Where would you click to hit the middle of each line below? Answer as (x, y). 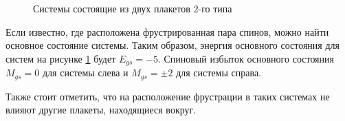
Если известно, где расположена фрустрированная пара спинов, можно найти (167, 31)
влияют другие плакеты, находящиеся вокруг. (101, 110)
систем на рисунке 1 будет (61, 58)
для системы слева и (85, 73)
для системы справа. (219, 73)
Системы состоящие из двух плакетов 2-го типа (133, 8)
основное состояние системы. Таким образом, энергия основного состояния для (172, 45)
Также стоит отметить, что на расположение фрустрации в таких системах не (168, 96)
